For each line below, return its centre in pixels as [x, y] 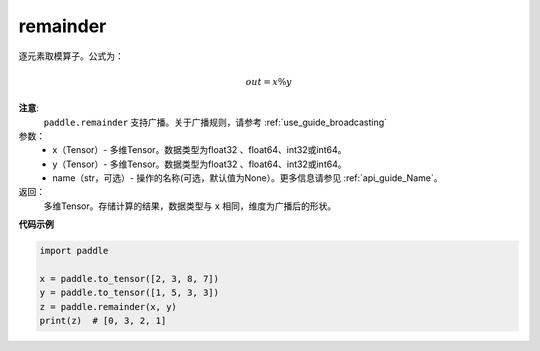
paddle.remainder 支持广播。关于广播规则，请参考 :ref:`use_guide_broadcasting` [215, 122]
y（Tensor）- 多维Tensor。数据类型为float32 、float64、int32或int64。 [199, 164]
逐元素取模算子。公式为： [71, 56]
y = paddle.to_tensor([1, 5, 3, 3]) [129, 293]
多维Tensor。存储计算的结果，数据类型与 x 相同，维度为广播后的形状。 [190, 206]
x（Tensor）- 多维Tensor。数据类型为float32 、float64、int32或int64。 [199, 150]
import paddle [74, 251]
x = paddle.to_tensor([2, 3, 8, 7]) [129, 279]
